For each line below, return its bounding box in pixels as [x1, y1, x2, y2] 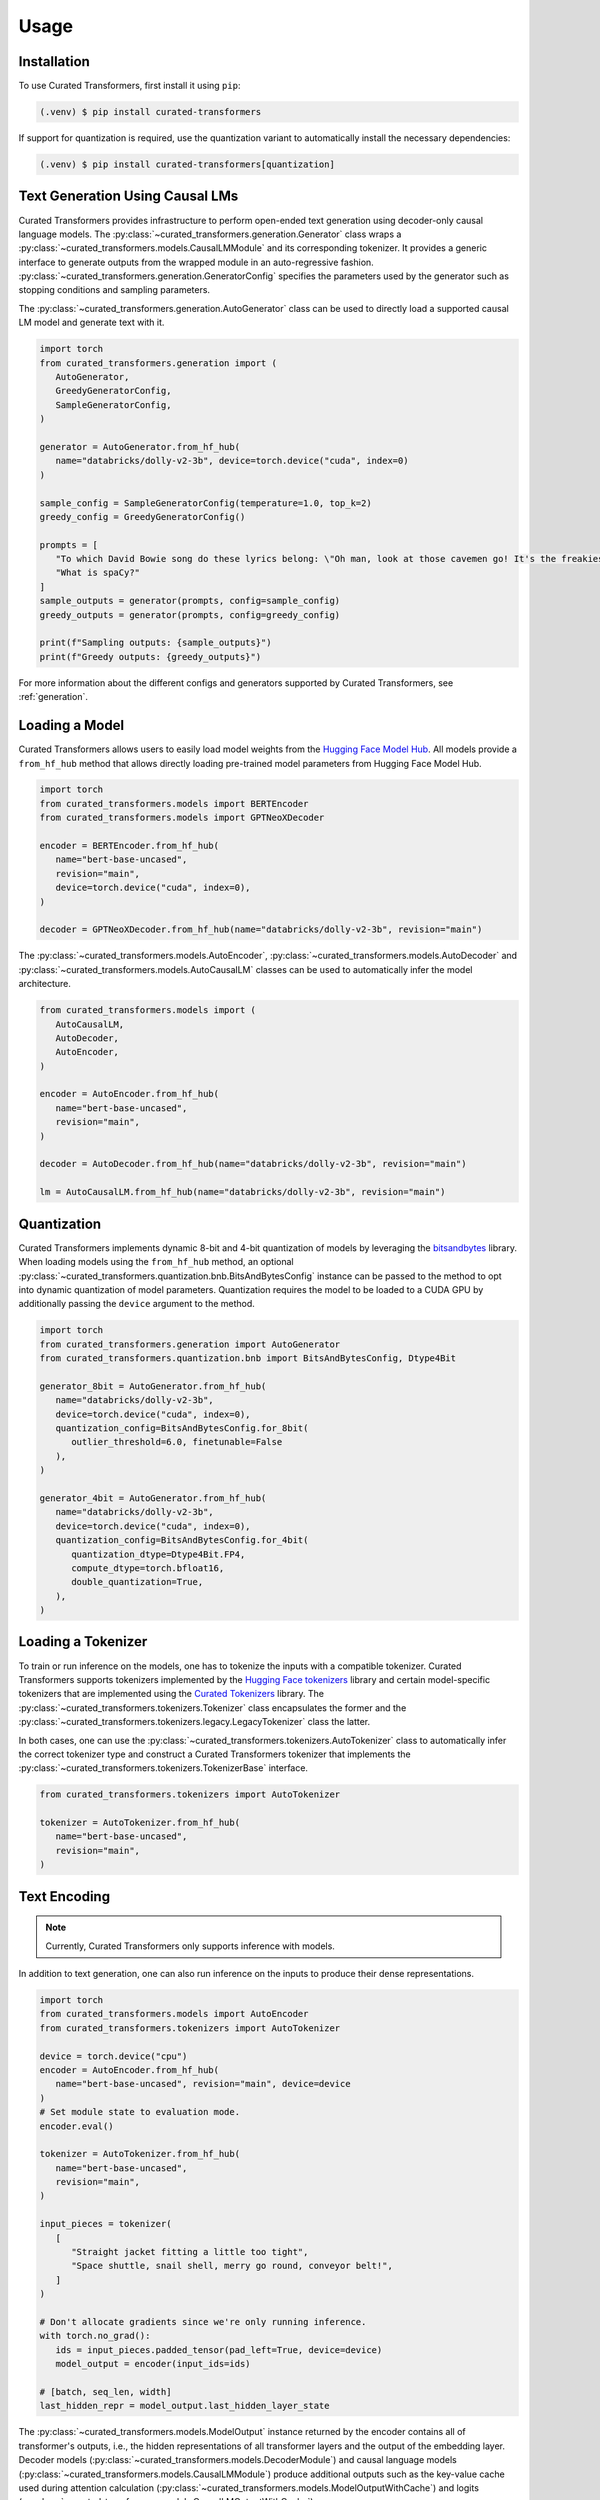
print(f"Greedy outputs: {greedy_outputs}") [39, 651, 262, 662]
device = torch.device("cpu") [39, 2050, 188, 2062]
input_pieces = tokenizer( [39, 2218, 172, 2230]
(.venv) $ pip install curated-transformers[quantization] [39, 159, 335, 170]
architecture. [18, 978, 72, 990]
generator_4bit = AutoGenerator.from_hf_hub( [39, 1492, 267, 1504]
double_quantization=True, [71, 1576, 204, 1588]
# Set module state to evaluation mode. [39, 2106, 240, 2118]
